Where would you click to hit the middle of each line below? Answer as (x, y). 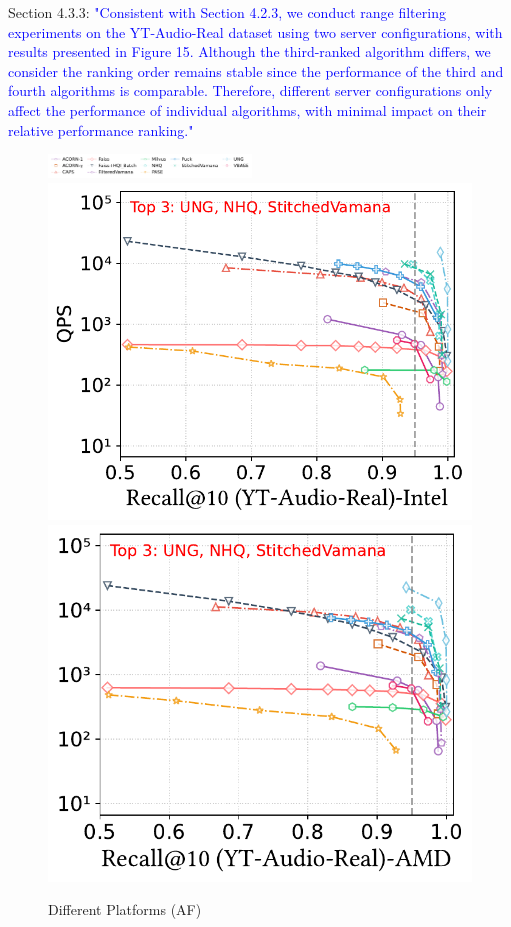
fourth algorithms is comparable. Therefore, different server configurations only (250, 90)
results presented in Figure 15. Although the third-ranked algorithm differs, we (249, 51)
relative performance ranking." (101, 129)
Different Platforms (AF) (125, 909)
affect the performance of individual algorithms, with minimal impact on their (247, 109)
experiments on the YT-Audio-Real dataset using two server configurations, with (255, 31)
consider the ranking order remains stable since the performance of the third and (256, 70)
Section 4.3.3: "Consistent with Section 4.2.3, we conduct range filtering (227, 12)
